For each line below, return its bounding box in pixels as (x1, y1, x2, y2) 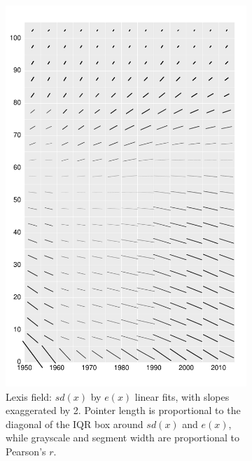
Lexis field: (6, 389, 52, 404)
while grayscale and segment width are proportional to (6, 430, 239, 445)
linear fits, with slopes (134, 389, 230, 404)
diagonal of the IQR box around (6, 416, 143, 431)
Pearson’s (6, 443, 46, 458)
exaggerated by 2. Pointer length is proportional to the (6, 403, 241, 418)
